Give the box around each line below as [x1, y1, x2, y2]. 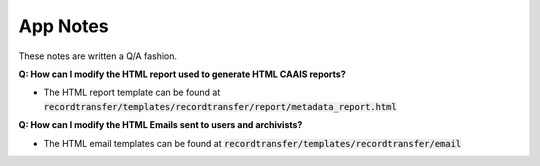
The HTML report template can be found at [43, 86, 221, 99]
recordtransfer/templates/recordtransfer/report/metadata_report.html [43, 101, 397, 112]
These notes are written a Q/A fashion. [18, 50, 178, 62]
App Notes [18, 15, 109, 37]
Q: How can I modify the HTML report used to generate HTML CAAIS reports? [18, 68, 346, 80]
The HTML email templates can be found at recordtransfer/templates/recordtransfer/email [43, 137, 462, 149]
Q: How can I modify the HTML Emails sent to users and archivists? [18, 119, 303, 131]
